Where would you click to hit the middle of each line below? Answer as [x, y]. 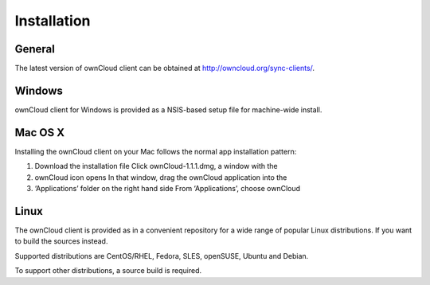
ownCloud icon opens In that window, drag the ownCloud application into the [161, 177]
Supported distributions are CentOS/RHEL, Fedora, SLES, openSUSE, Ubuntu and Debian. [162, 256]
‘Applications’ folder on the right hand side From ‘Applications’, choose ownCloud [168, 189]
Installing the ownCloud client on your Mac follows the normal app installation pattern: [156, 151]
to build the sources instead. [61, 241]
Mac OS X [40, 133]
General [35, 49]
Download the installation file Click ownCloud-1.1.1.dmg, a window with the [156, 166]
